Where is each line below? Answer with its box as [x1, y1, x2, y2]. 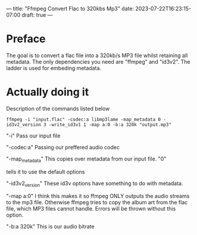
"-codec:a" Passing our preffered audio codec [6, 143, 120, 151]
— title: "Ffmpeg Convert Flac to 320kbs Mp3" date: [6, 5, 135, 12]
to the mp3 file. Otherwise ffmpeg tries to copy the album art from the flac [6, 199, 188, 206]
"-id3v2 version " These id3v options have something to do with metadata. [6, 180, 183, 188]
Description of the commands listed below [6, 105, 110, 112]
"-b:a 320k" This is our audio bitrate [6, 223, 95, 230]
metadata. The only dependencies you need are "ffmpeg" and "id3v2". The [6, 58, 190, 65]
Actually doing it [6, 86, 89, 99]
